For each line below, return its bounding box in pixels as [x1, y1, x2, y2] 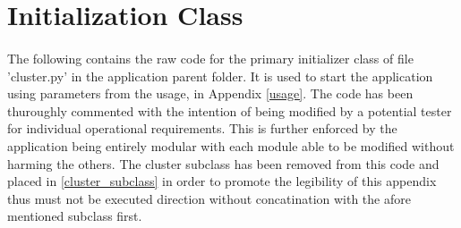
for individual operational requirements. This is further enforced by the [7, 119, 397, 138]
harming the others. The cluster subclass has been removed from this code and [7, 154, 440, 173]
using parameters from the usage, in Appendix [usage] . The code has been [7, 84, 414, 103]
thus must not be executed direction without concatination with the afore [7, 189, 411, 207]
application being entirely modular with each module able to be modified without [7, 136, 455, 155]
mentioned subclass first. [7, 207, 142, 225]
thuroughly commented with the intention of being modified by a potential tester [7, 101, 452, 120]
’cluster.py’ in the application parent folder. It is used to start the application [7, 66, 433, 85]
